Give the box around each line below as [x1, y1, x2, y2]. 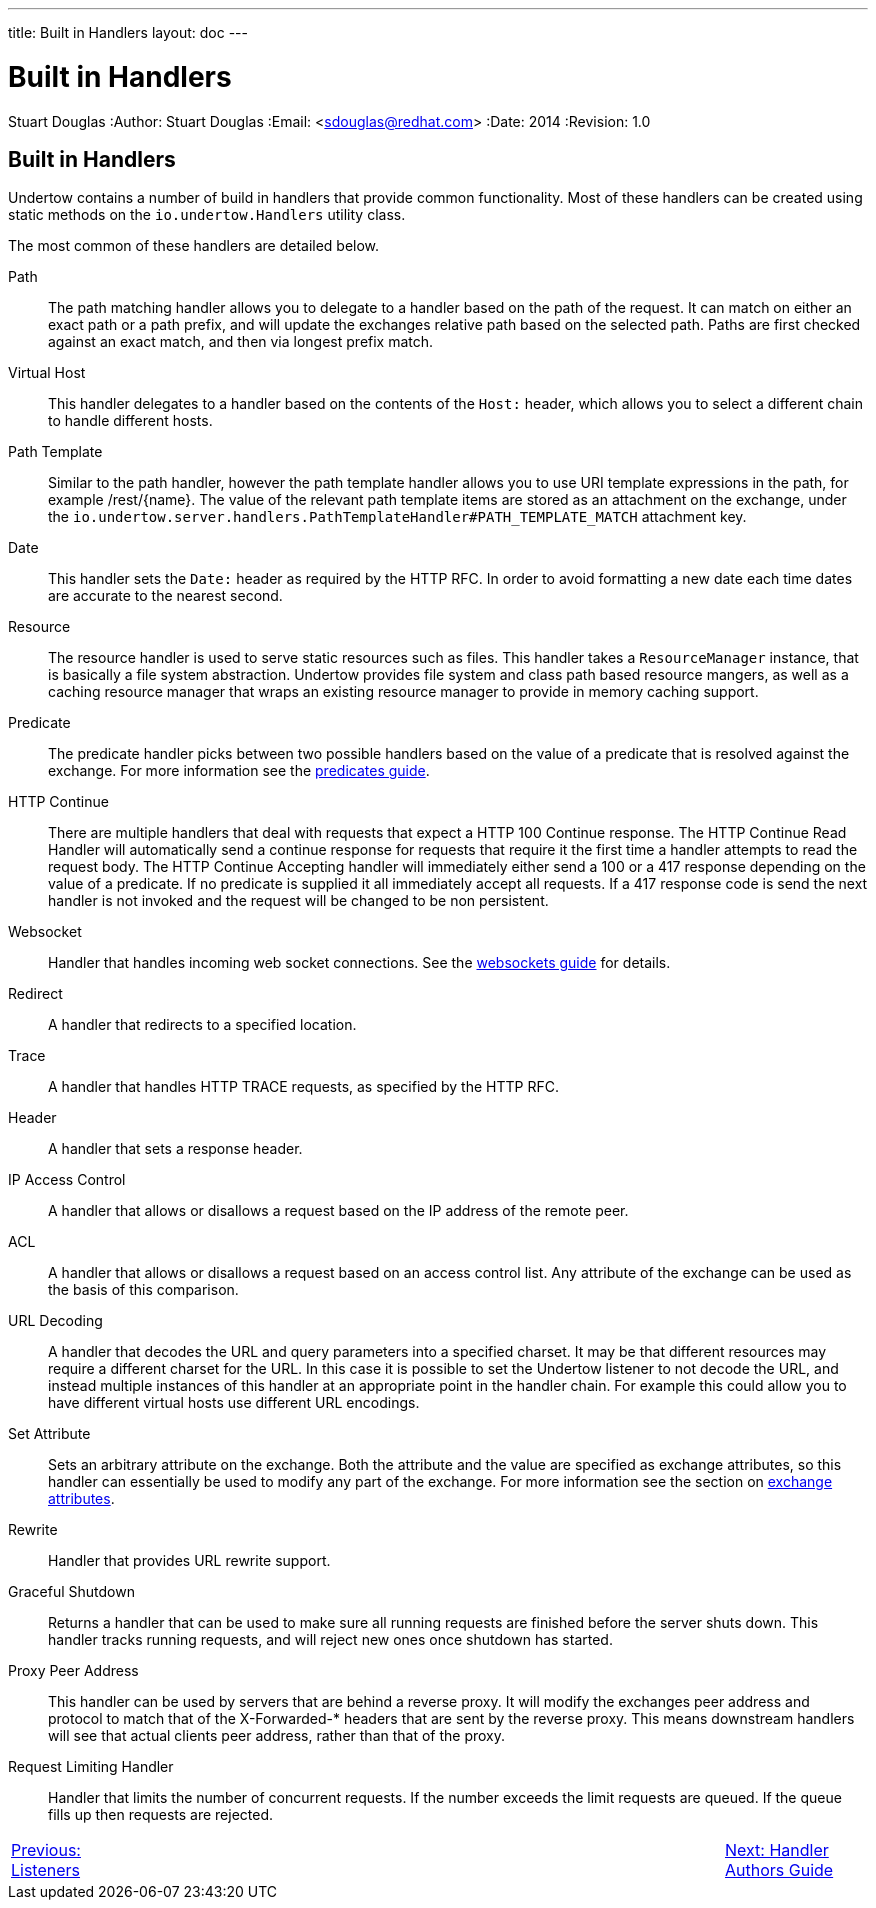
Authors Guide [724, 1860, 834, 1881]
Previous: [11, 1840, 81, 1861]
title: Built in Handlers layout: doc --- [8, 24, 248, 41]
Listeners [11, 1860, 81, 1881]
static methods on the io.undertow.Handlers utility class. [8, 206, 406, 224]
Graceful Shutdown [8, 1583, 135, 1601]
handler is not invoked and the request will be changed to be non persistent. [48, 892, 549, 910]
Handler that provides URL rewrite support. [48, 1552, 331, 1570]
